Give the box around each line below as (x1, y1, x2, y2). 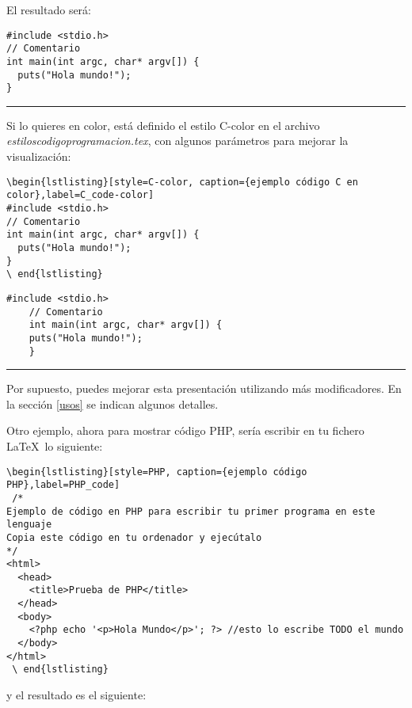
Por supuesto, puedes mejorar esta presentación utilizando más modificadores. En (6, 380, 402, 397)
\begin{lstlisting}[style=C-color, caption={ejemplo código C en (6, 176, 358, 188)
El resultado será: (6, 2, 91, 17)
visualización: (6, 148, 71, 165)
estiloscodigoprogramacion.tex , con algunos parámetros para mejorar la (6, 132, 349, 149)
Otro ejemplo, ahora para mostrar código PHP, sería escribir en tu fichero (6, 422, 364, 439)
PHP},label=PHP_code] (6, 479, 120, 491)
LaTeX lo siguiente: (6, 437, 103, 454)
